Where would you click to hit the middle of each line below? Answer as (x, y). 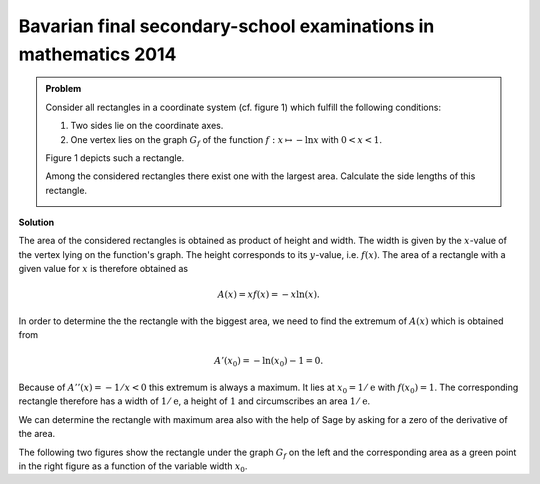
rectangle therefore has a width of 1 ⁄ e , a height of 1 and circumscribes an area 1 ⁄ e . (194, 401)
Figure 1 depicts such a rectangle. (115, 157)
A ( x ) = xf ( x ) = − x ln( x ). (268, 294)
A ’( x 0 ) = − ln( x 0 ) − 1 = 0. (269, 362)
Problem (63, 89)
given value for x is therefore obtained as (103, 269)
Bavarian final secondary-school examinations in (226, 26)
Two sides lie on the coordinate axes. (147, 126)
